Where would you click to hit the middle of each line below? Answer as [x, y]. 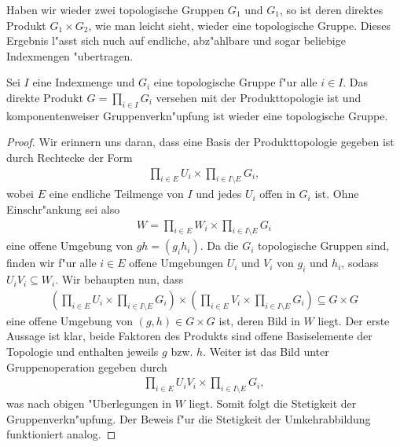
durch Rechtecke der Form [70, 157]
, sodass [360, 263]
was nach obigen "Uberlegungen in [89, 403]
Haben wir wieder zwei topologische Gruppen [116, 9]
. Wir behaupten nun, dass [119, 279]
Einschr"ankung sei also [63, 209]
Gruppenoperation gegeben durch [87, 366]
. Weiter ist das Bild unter [266, 351]
